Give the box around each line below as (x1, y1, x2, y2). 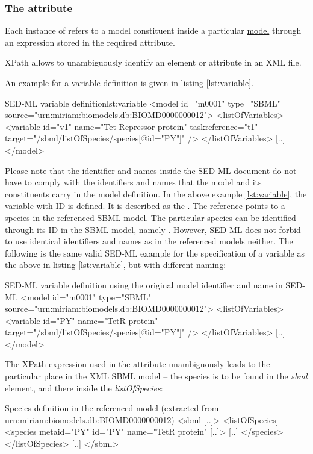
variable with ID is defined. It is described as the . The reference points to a (5, 199, 285, 212)
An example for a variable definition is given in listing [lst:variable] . (5, 76, 254, 89)
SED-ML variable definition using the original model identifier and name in (5, 278, 283, 291)
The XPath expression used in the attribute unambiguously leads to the (5, 358, 270, 370)
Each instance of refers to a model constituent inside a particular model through (5, 24, 302, 37)
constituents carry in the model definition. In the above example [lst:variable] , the (5, 187, 307, 200)
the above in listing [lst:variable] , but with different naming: (5, 258, 226, 271)
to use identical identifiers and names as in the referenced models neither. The (5, 235, 293, 247)
